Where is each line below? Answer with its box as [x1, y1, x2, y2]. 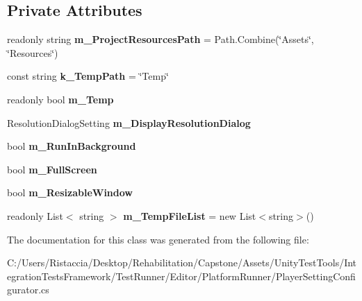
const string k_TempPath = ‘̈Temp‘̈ [7, 69, 169, 83]
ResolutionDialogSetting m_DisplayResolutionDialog [7, 115, 251, 130]
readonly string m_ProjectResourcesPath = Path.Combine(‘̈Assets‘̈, [7, 32, 314, 46]
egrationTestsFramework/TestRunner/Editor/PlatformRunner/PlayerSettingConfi [7, 268, 356, 283]
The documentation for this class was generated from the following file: [7, 232, 309, 246]
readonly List [7, 208, 63, 223]
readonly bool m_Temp [7, 92, 114, 106]
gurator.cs [7, 282, 49, 297]
